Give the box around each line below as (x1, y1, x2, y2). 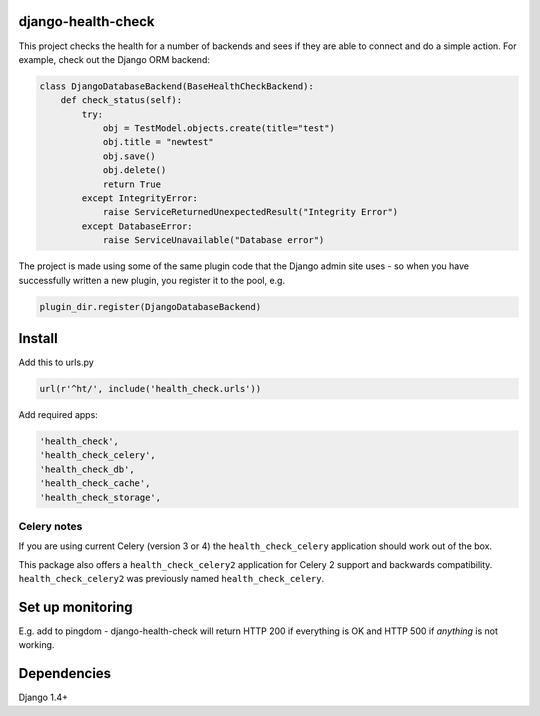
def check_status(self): (60, 95, 183, 106)
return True (102, 178, 162, 190)
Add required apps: (18, 409, 99, 421)
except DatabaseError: (81, 220, 194, 232)
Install (18, 330, 59, 347)
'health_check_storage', (39, 491, 162, 503)
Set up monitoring (18, 598, 134, 615)
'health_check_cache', (39, 478, 151, 489)
